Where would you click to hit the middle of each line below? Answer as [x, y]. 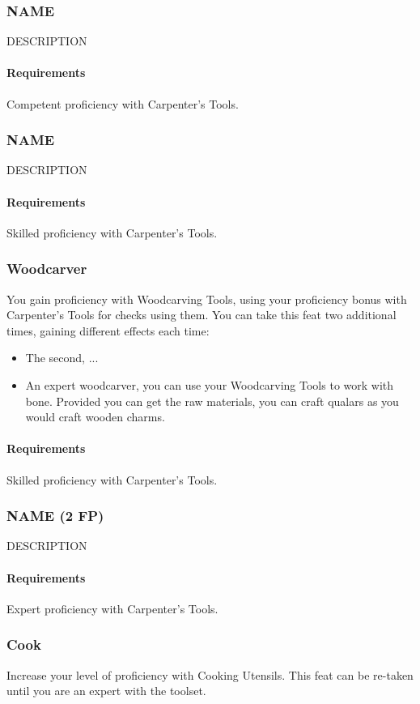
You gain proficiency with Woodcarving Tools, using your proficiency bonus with [207, 299]
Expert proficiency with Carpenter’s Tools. [112, 608]
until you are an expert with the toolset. [106, 691]
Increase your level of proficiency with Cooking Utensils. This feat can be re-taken [210, 674]
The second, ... [62, 358]
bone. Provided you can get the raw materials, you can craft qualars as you [212, 401]
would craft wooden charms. [95, 417]
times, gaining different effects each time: [108, 330]
